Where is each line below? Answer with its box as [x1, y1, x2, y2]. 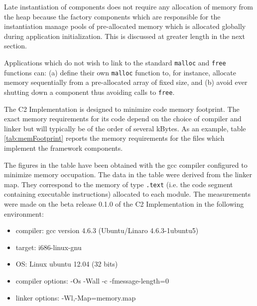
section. [4, 40, 27, 51]
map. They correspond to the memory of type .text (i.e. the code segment [4, 179, 233, 189]
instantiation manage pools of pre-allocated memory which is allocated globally [4, 21, 246, 31]
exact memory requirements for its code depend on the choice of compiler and [4, 113, 242, 124]
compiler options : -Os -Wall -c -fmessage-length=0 [15, 275, 169, 286]
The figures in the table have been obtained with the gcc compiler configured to [4, 159, 248, 170]
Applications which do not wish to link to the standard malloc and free [4, 57, 226, 67]
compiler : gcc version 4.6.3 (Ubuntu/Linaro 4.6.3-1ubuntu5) [15, 225, 199, 236]
